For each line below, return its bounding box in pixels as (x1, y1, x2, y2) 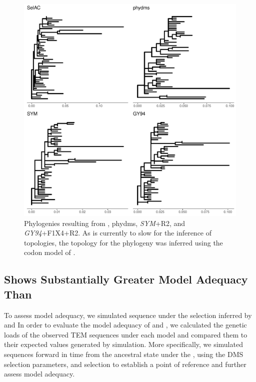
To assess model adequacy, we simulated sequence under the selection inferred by (4, 309, 252, 320)
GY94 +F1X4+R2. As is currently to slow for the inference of (24, 227, 212, 238)
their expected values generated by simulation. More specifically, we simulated (4, 339, 243, 349)
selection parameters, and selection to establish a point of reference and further (4, 358, 246, 369)
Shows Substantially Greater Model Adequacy (4, 271, 248, 287)
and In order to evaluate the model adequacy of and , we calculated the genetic (4, 319, 247, 330)
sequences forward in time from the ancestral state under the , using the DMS (4, 348, 243, 359)
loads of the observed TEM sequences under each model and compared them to (4, 329, 247, 339)
